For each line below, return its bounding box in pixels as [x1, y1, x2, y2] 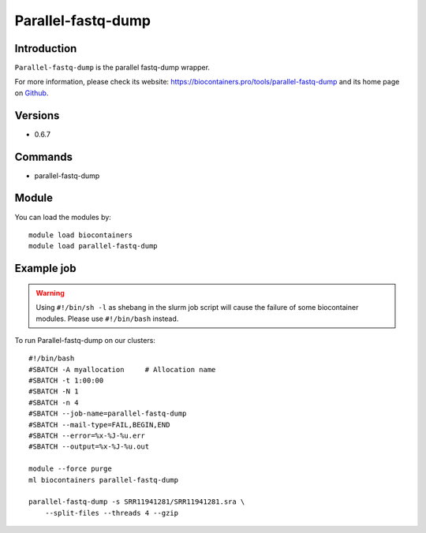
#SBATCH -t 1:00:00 [28, 376, 104, 386]
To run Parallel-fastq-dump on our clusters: [14, 335, 155, 345]
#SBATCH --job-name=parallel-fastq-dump [28, 409, 187, 418]
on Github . [14, 88, 49, 98]
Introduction [14, 42, 77, 55]
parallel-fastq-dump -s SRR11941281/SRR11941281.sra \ [28, 498, 245, 506]
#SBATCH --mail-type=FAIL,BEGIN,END [28, 420, 170, 429]
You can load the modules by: [14, 212, 112, 222]
